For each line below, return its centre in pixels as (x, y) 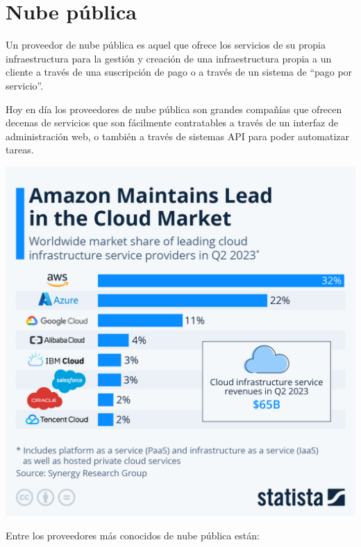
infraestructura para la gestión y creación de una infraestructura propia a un (169, 58)
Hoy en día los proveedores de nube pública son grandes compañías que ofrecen (174, 109)
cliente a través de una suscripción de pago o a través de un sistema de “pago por (179, 72)
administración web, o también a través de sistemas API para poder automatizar (178, 136)
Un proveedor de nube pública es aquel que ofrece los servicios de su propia (166, 45)
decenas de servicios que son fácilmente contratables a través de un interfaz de (172, 123)
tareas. (20, 150)
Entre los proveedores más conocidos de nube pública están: (133, 536)
